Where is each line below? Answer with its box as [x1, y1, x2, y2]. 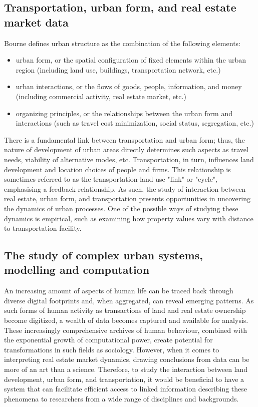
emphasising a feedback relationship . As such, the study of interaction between [4, 183, 246, 194]
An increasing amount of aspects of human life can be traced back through [4, 285, 233, 296]
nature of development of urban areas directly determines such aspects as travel [4, 144, 248, 155]
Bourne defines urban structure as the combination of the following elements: [4, 38, 240, 48]
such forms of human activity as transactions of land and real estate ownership [4, 305, 246, 315]
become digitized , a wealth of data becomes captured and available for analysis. [4, 315, 248, 325]
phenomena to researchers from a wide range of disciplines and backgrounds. [4, 393, 239, 403]
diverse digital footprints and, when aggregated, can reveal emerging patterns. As [4, 295, 254, 305]
